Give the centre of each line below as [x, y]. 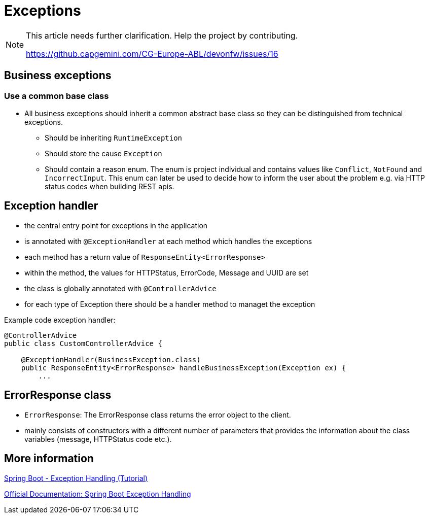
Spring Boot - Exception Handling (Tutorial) [76, 478]
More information [49, 459]
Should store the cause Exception [103, 153]
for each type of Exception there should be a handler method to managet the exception [170, 304]
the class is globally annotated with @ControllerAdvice [120, 288]
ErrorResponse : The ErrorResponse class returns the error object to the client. [158, 415]
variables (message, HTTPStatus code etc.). [98, 439]
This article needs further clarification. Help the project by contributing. [162, 35]
